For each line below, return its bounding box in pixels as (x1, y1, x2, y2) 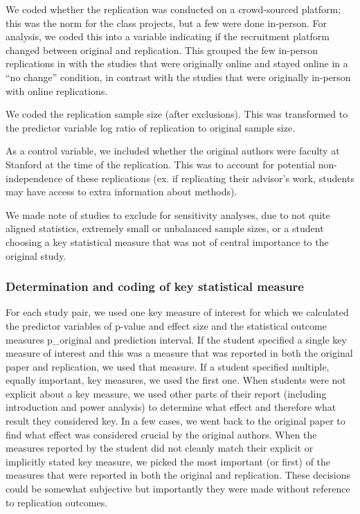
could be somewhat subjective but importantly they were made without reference (6, 481, 350, 496)
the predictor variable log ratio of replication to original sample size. (6, 120, 296, 134)
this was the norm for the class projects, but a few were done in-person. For (6, 15, 327, 30)
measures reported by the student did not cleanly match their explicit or (6, 441, 314, 455)
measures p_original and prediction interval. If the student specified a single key (6, 332, 347, 346)
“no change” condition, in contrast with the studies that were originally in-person (6, 69, 351, 84)
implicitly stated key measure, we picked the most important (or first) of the (6, 454, 331, 468)
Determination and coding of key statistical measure (6, 278, 304, 295)
